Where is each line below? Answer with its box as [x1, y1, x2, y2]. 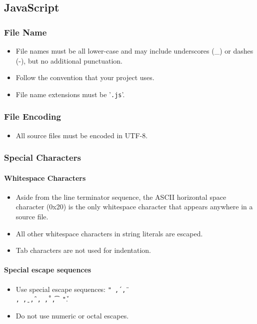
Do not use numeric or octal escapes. [15, 310, 129, 320]
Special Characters [4, 151, 81, 164]
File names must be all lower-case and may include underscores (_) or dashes [15, 46, 253, 56]
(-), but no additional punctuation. [15, 55, 122, 66]
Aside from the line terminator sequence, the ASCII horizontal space [15, 191, 226, 202]
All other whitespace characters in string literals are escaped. [15, 228, 203, 238]
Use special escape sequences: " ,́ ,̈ [15, 283, 126, 294]
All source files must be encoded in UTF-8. [15, 130, 148, 140]
